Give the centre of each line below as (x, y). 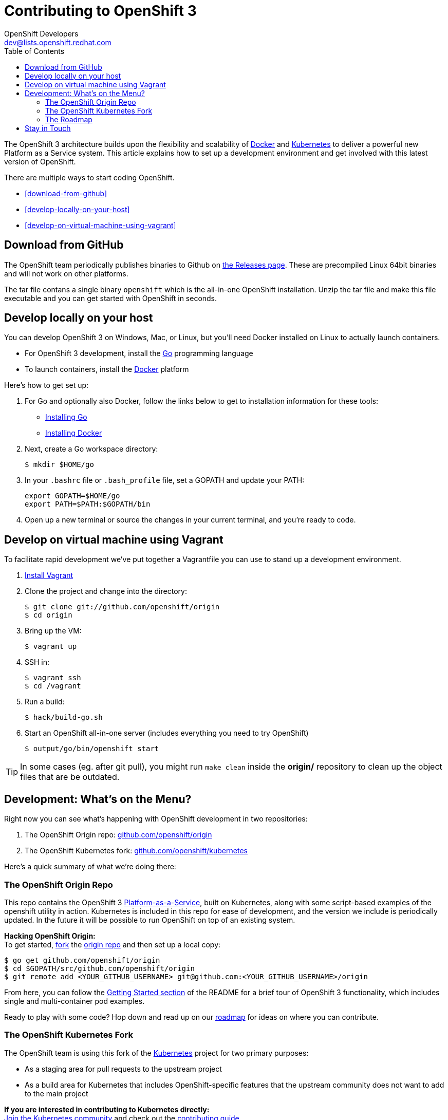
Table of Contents (34, 51)
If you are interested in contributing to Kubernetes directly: (107, 1109)
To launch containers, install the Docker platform (107, 369)
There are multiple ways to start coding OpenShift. (89, 177)
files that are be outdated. (70, 777)
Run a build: (45, 702)
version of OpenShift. (40, 161)
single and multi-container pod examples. (74, 1001)
